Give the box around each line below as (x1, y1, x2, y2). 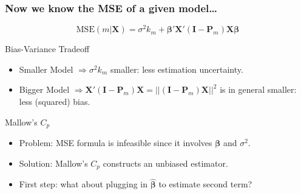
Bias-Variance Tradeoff (5, 42, 90, 55)
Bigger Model (19, 83, 70, 96)
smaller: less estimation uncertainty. (110, 62, 243, 75)
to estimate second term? (158, 178, 252, 190)
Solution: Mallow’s (19, 156, 88, 169)
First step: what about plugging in (19, 178, 148, 190)
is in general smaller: (220, 83, 297, 96)
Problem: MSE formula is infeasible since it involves (19, 136, 212, 149)
